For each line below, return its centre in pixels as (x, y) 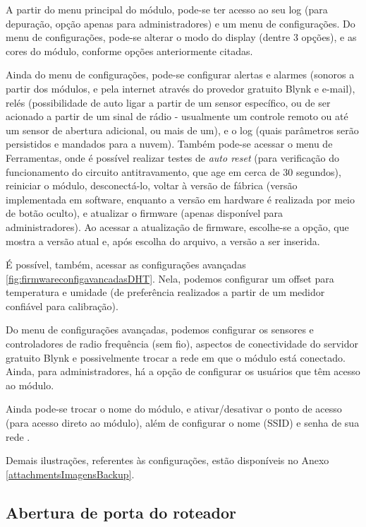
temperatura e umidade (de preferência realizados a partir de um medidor (165, 292)
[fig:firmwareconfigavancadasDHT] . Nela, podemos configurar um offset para (170, 278)
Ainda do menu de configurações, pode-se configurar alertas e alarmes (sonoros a (180, 75)
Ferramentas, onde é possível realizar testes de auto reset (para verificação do (172, 157)
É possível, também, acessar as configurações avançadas (126, 265)
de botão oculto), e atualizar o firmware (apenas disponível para (145, 213)
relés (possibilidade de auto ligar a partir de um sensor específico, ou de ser (168, 102)
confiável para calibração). (62, 306)
